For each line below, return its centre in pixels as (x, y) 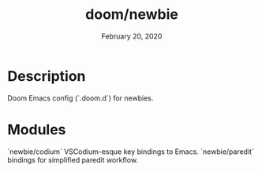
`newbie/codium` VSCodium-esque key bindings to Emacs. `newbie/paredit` (131, 152)
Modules (37, 129)
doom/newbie (132, 15)
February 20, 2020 (132, 36)
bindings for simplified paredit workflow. (73, 159)
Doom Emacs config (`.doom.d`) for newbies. (80, 98)
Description (47, 76)
